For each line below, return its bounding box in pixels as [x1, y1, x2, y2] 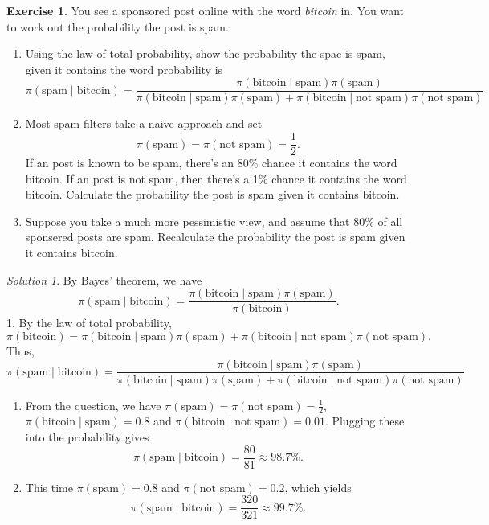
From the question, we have [25, 396, 161, 413]
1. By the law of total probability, [6, 314, 172, 331]
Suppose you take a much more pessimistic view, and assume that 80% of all [25, 212, 403, 229]
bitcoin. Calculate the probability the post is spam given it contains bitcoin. [25, 186, 400, 203]
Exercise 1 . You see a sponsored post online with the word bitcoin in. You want [6, 2, 404, 18]
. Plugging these [324, 412, 405, 429]
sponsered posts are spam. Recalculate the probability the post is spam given [25, 228, 405, 245]
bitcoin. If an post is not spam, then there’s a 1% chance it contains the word [25, 170, 407, 187]
